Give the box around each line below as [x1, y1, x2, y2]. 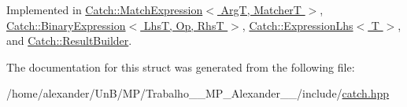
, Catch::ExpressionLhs [242, 17, 353, 33]
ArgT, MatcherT [220, 2, 302, 17]
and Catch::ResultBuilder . [6, 32, 132, 49]
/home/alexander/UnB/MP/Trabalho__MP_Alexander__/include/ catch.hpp [6, 85, 390, 101]
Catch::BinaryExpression [6, 17, 126, 33]
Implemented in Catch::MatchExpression [6, 2, 203, 17]
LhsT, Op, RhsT [143, 17, 224, 33]
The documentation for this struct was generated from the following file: [6, 58, 355, 75]
